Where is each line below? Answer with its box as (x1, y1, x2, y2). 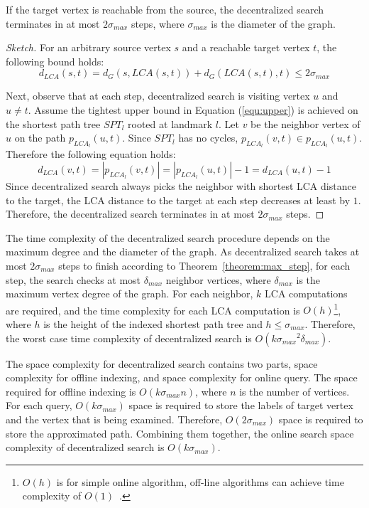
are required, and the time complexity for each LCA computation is (6, 302, 300, 317)
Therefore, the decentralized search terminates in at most (6, 206, 255, 221)
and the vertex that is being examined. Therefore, (6, 411, 223, 426)
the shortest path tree (6, 116, 101, 131)
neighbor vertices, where (165, 272, 271, 287)
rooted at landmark (128, 116, 213, 131)
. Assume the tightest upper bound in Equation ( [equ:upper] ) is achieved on (28, 102, 358, 117)
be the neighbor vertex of (250, 116, 360, 131)
